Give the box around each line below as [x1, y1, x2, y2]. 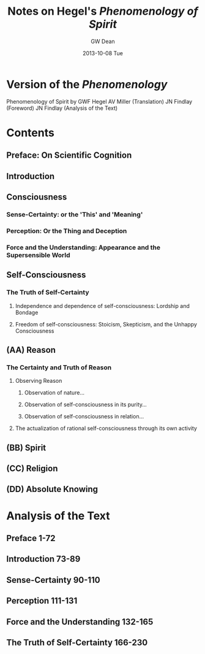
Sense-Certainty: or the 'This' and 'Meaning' [6, 210, 143, 218]
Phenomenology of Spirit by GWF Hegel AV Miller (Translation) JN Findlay [6, 98, 193, 105]
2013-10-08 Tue [82, 49, 124, 56]
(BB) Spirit [6, 442, 47, 453]
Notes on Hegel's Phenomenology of [7, 4, 198, 18]
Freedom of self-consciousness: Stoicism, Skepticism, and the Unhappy [15, 320, 198, 328]
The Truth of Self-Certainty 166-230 [6, 637, 148, 648]
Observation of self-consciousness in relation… [24, 413, 144, 420]
